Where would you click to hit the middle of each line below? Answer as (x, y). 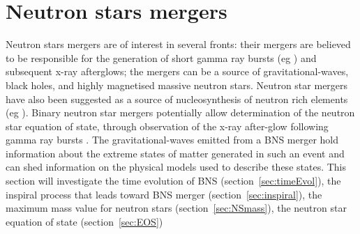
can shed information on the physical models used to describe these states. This (176, 167)
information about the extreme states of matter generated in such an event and (175, 153)
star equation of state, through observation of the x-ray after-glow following (167, 126)
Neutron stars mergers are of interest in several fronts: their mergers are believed (178, 44)
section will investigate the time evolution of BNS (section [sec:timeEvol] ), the (173, 181)
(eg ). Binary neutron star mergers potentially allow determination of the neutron (180, 112)
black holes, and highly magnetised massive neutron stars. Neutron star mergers (177, 85)
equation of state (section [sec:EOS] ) (84, 221)
